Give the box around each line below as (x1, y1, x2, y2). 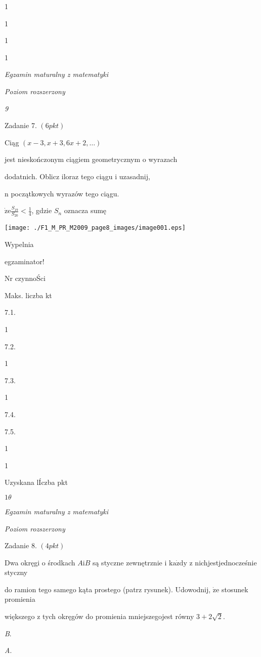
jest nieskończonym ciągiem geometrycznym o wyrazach (5, 154, 178, 165)
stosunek (221, 584, 248, 594)
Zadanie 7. (5, 120, 37, 131)
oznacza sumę (64, 205, 107, 216)
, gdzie (31, 205, 52, 216)
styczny (5, 567, 28, 578)
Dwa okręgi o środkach (5, 557, 75, 567)
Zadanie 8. (5, 540, 37, 551)
